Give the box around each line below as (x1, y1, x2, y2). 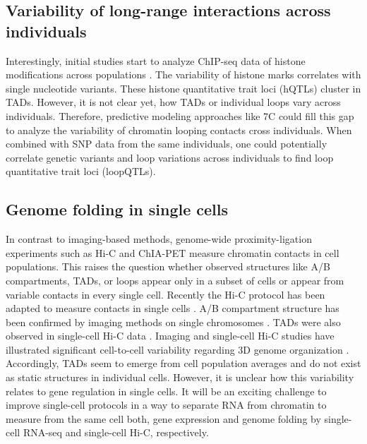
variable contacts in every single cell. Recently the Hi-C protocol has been (6, 287, 325, 301)
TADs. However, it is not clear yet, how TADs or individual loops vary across (6, 95, 341, 109)
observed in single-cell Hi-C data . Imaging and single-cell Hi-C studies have (6, 328, 335, 343)
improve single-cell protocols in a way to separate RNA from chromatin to (6, 397, 327, 412)
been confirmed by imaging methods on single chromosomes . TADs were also (6, 314, 341, 329)
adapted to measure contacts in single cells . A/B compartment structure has (6, 301, 339, 316)
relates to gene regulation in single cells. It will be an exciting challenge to (6, 383, 327, 398)
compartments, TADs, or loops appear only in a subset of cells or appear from (6, 272, 344, 287)
